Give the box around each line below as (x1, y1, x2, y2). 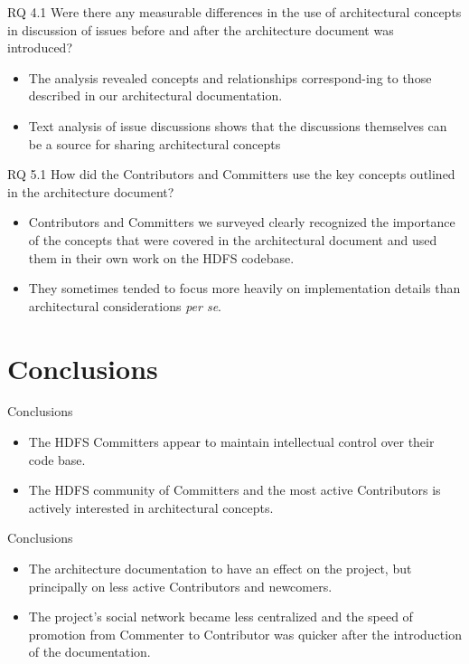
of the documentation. (28, 642, 151, 661)
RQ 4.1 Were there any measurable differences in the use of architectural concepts (7, 3, 462, 21)
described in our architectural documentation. (28, 86, 283, 105)
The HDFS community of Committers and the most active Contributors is (28, 480, 441, 499)
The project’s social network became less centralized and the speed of (28, 607, 413, 626)
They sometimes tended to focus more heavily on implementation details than (28, 279, 461, 298)
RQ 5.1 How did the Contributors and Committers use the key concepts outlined (7, 165, 455, 184)
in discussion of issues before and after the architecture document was (7, 20, 394, 39)
